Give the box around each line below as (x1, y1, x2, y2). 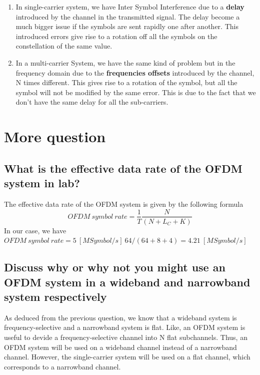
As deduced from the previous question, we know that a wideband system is (4, 312, 237, 322)
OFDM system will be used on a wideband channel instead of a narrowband (4, 341, 237, 352)
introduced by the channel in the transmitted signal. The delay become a (15, 11, 240, 22)
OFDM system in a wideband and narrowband (4, 274, 250, 289)
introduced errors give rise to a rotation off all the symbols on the (15, 31, 217, 41)
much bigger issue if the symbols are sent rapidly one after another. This (15, 21, 238, 32)
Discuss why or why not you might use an (4, 259, 225, 275)
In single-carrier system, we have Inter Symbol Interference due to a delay (15, 2, 244, 12)
